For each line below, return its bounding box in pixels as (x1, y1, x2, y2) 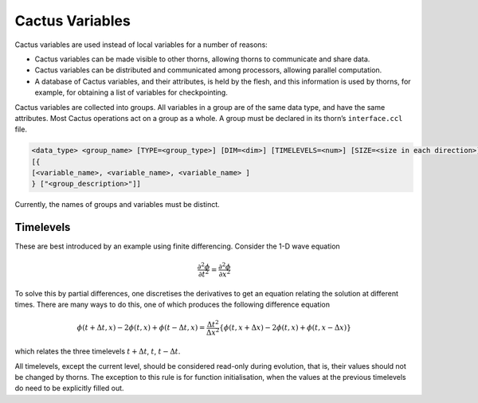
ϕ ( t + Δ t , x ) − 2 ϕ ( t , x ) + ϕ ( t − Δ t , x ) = (76, 323, 206, 332)
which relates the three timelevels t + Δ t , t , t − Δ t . (14, 346, 181, 356)
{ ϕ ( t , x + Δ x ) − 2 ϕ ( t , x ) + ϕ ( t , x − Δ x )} (219, 323, 352, 332)
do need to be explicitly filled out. (14, 383, 124, 393)
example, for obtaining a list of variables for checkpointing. (34, 88, 229, 97)
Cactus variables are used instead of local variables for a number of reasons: (14, 40, 268, 49)
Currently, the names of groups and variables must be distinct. (14, 200, 221, 209)
